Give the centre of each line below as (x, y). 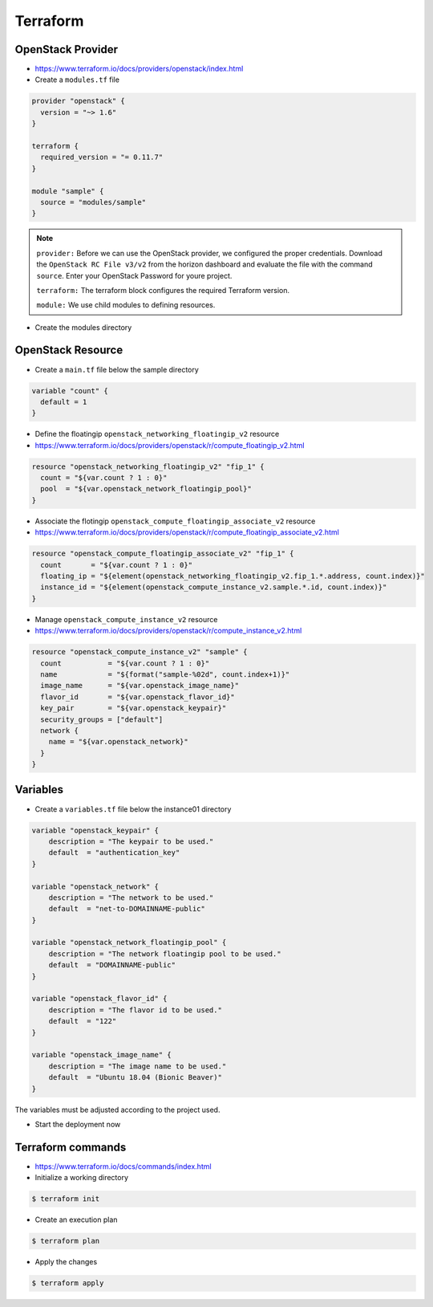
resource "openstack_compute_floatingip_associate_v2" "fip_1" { (163, 554)
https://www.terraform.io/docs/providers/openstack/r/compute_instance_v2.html (168, 631)
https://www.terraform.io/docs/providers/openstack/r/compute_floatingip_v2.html (170, 445)
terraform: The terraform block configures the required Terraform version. (163, 290)
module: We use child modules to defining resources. (126, 305)
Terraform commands (71, 1147)
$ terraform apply (68, 1283)
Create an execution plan (76, 1219)
